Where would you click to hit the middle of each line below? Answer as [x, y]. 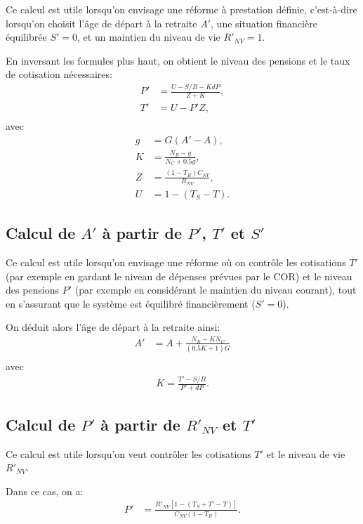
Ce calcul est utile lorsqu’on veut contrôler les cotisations [128, 453]
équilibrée [26, 37]
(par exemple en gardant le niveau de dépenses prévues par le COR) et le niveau [179, 276]
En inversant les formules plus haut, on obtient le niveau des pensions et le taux [178, 60]
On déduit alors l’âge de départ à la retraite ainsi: [113, 327]
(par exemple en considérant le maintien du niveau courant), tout [216, 290]
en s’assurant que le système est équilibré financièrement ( [131, 303]
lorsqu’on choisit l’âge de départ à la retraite [101, 23]
